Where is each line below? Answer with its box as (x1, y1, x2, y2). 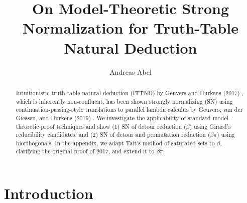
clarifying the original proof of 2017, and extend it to (16, 147, 155, 155)
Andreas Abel (109, 66, 152, 77)
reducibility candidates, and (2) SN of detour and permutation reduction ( (16, 130, 210, 139)
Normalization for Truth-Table (23, 18, 238, 38)
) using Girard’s (189, 122, 231, 130)
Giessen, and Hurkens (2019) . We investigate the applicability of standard (16, 113, 211, 122)
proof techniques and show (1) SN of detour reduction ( (41, 122, 186, 130)
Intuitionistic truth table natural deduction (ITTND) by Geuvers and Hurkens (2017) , (16, 88, 243, 97)
